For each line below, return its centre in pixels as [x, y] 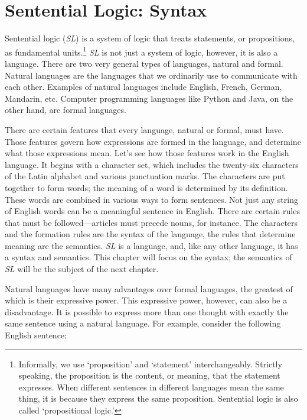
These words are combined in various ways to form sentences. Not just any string [151, 199]
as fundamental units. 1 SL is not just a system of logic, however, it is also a [141, 51]
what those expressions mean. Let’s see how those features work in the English [147, 153]
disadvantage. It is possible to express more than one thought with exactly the [147, 311]
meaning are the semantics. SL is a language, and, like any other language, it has [151, 245]
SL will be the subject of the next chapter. [82, 269]
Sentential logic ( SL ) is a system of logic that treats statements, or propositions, [150, 38]
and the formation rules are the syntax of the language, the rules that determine [150, 234]
